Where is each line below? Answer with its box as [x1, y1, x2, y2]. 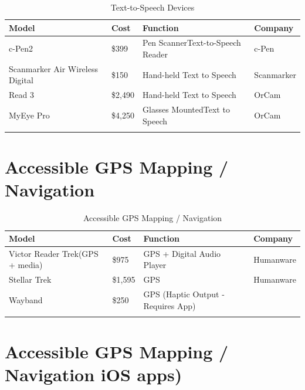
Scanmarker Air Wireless [9, 62, 98, 74]
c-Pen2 [9, 42, 33, 55]
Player [143, 259, 167, 271]
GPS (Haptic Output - [143, 288, 225, 300]
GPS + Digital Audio [143, 247, 221, 259]
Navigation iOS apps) [5, 362, 182, 386]
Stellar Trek [9, 273, 52, 286]
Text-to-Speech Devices [110, 1, 195, 13]
